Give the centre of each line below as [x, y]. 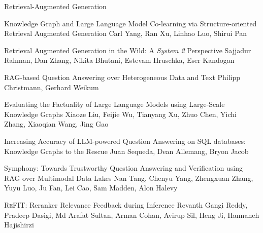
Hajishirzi [19, 225]
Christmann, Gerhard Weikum [52, 87]
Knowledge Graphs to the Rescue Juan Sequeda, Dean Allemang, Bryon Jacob [126, 151]
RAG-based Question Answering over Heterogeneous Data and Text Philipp [122, 77]
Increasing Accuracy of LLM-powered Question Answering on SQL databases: [125, 141]
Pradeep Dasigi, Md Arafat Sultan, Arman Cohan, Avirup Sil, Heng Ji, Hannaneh [132, 215]
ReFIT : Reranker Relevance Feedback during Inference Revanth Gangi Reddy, [126, 204]
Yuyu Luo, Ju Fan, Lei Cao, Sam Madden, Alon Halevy [91, 188]
